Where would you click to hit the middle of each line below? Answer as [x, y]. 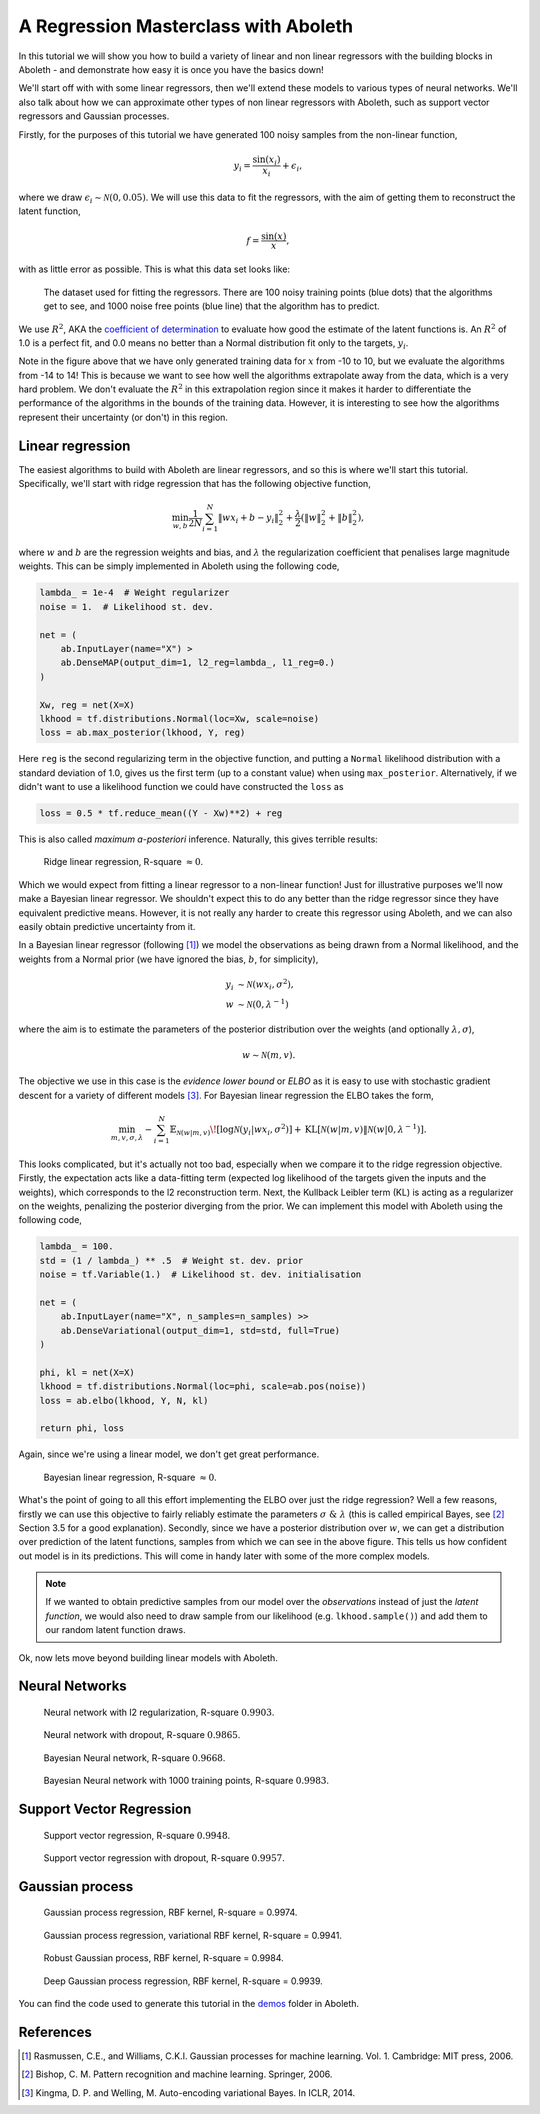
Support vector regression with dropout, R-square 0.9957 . [164, 1858]
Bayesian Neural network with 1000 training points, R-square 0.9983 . [186, 1781]
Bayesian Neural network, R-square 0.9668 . [134, 1757]
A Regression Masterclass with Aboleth [186, 26]
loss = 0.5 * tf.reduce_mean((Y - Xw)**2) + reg [161, 813]
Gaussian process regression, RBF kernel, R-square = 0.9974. [170, 1912]
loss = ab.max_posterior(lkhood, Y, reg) [142, 733]
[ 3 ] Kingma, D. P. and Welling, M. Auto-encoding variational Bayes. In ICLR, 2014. [188, 2092]
